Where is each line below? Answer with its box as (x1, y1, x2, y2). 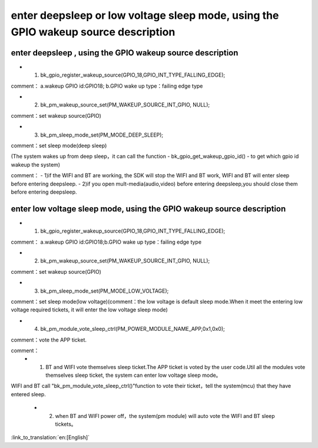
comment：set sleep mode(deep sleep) (11, 142, 107, 149)
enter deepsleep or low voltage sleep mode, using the (11, 9, 279, 22)
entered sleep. (11, 390, 47, 397)
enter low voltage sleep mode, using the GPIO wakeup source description (11, 204, 286, 214)
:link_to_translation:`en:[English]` (11, 434, 90, 441)
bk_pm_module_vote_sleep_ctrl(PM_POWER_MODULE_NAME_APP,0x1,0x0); (40, 326, 225, 333)
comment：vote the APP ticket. (11, 336, 87, 343)
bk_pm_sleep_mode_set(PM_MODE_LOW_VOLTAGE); (40, 287, 169, 294)
